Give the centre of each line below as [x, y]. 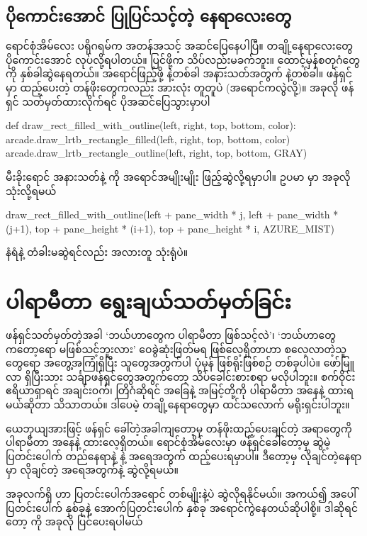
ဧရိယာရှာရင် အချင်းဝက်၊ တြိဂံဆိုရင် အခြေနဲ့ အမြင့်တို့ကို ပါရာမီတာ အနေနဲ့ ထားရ [180, 390]
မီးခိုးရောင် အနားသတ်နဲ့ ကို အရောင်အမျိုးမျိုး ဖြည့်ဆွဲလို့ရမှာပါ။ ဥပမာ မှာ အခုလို [178, 176]
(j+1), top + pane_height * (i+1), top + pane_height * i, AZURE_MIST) [170, 228]
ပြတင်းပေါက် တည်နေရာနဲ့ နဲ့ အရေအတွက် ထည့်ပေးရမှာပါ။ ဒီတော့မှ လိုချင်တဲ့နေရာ [184, 456]
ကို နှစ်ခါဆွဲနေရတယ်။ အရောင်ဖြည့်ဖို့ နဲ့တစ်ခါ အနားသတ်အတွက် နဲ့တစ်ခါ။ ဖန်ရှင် [179, 73]
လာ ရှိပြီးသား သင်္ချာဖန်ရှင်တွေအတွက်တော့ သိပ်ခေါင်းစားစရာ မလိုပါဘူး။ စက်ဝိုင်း [181, 376]
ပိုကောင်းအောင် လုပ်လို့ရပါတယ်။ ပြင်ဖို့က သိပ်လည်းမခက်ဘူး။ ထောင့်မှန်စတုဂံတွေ [183, 59]
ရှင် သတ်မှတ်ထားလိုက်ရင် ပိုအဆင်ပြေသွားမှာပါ [108, 101]
